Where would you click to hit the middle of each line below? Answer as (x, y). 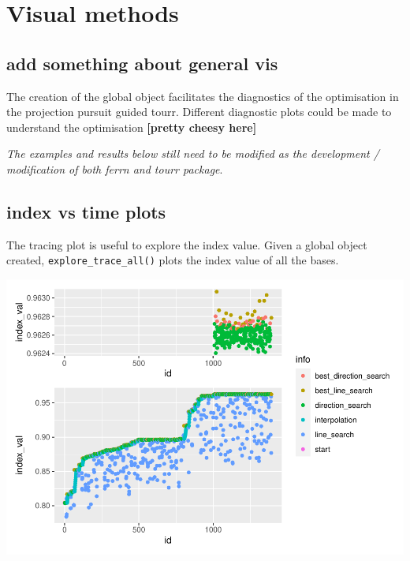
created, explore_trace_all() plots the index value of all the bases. (173, 260)
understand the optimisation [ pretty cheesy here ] (132, 127)
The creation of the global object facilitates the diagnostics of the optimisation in (203, 96)
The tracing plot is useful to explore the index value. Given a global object (187, 244)
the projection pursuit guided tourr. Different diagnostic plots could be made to (199, 112)
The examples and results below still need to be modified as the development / (193, 153)
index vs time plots (86, 211)
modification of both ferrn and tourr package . (115, 168)
